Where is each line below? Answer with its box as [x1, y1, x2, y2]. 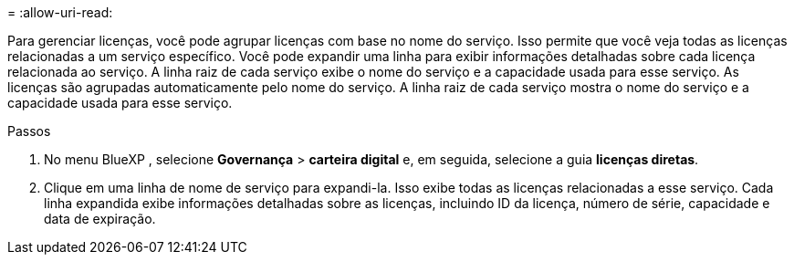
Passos [7, 123, 51, 139]
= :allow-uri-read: [7, 5, 113, 20]
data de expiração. [44, 211, 156, 226]
